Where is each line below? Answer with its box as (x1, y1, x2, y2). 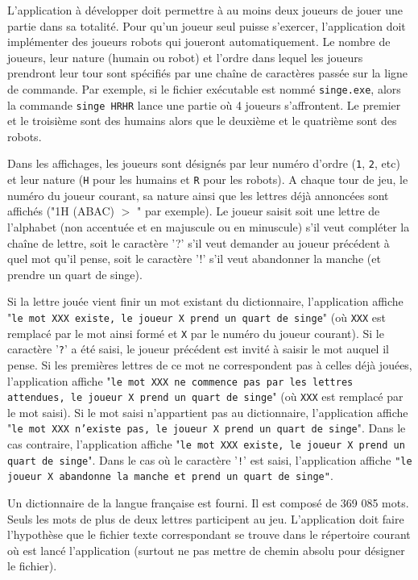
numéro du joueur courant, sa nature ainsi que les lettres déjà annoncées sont (7, 186, 389, 203)
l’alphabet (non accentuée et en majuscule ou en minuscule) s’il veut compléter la (7, 218, 410, 235)
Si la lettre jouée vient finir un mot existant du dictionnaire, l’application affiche (7, 293, 404, 310)
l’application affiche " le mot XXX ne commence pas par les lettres (7, 372, 354, 389)
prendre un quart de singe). (7, 265, 143, 282)
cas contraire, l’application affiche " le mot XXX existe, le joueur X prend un (7, 436, 405, 453)
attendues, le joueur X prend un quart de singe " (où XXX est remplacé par (7, 388, 404, 405)
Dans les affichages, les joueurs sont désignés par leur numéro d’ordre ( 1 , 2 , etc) (7, 155, 400, 172)
